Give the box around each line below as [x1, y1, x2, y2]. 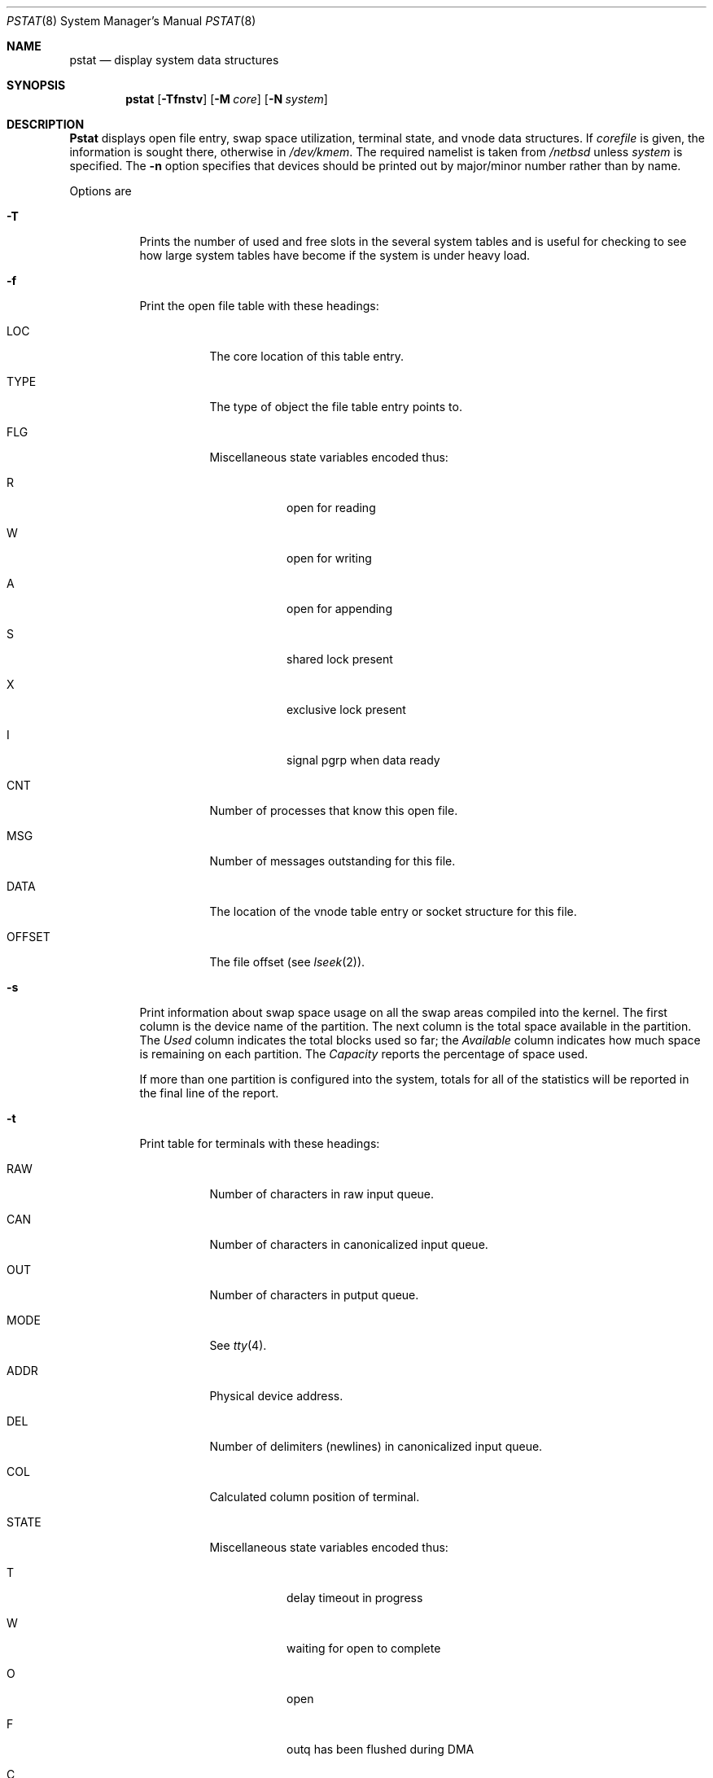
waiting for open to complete [287, 1641, 441, 1655]
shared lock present [287, 652, 393, 666]
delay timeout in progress [287, 1591, 423, 1605]
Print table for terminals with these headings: [139, 1136, 380, 1150]
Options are [69, 184, 132, 198]
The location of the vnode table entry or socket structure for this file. [209, 904, 577, 918]
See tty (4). [209, 1338, 267, 1352]
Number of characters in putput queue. [209, 1288, 419, 1302]
